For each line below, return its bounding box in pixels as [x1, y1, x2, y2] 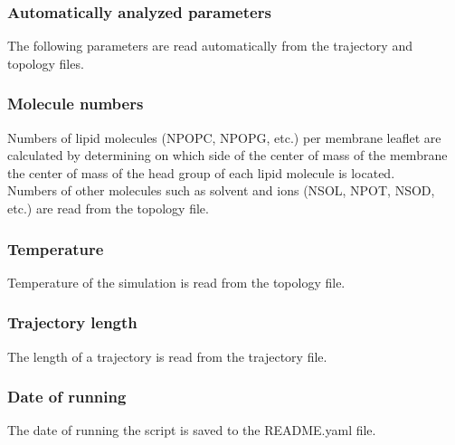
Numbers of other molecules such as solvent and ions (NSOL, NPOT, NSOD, [7, 181, 435, 200]
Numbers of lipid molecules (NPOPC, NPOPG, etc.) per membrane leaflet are [7, 128, 441, 147]
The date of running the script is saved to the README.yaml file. [7, 421, 376, 440]
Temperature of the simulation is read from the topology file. [7, 272, 346, 291]
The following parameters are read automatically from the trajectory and [7, 36, 412, 55]
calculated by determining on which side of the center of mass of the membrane [7, 146, 448, 165]
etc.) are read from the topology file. [7, 199, 209, 217]
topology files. [7, 53, 84, 72]
